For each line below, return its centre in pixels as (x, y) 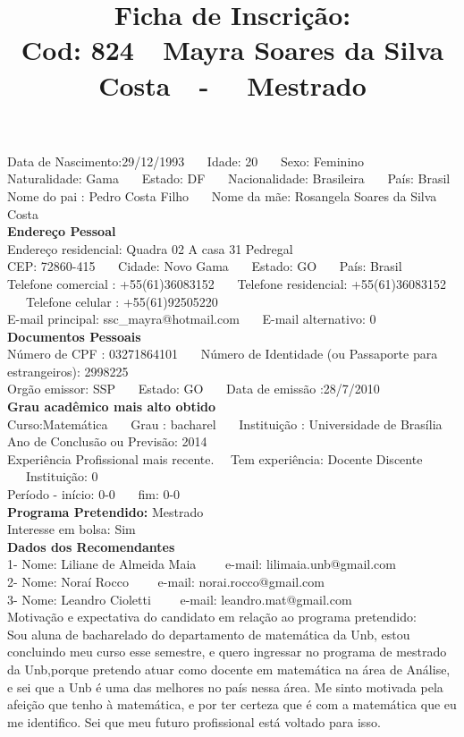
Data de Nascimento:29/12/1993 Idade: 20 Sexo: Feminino (186, 161)
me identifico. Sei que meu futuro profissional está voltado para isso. (194, 721)
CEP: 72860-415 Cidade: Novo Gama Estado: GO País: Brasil (205, 266)
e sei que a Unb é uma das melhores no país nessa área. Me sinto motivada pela (225, 686)
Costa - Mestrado (232, 85)
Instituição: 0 (62, 476)
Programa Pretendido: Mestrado (105, 511)
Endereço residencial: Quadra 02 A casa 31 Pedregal (150, 248)
